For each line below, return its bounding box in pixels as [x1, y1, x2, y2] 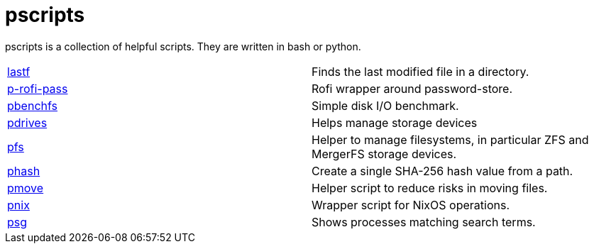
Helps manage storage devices [312, 115, 478, 130]
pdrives [7, 115, 48, 130]
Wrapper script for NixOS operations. [312, 197, 510, 212]
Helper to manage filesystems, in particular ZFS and [312, 132, 589, 147]
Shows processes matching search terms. [312, 214, 536, 229]
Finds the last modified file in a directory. [312, 64, 529, 79]
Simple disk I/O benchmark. [312, 98, 459, 113]
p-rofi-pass [7, 81, 68, 96]
